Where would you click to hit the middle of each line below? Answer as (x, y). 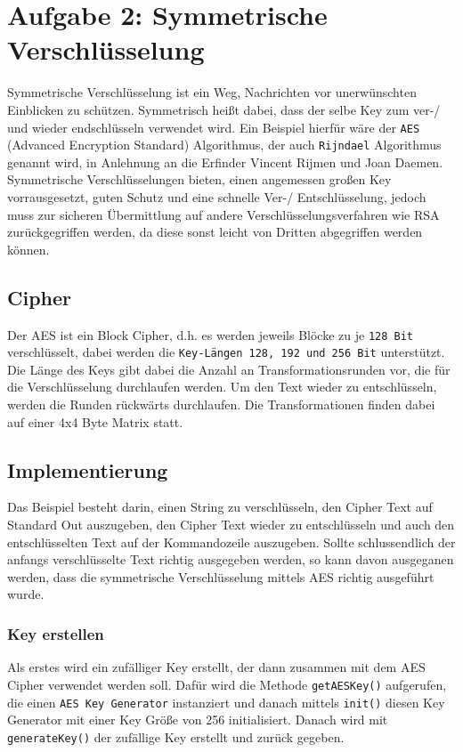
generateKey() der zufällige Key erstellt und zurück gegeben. (176, 736)
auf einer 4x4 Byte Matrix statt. (95, 421)
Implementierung (88, 469)
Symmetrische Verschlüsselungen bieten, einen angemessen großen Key (199, 179)
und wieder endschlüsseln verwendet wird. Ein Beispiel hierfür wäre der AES (214, 127)
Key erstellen (56, 633)
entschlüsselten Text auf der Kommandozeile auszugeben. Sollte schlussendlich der (231, 542)
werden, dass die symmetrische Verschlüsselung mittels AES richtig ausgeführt (221, 576)
